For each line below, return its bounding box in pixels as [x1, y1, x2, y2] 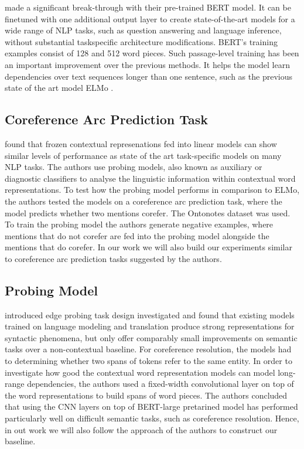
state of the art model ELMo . [5, 81, 114, 94]
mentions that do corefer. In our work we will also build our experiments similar [5, 241, 292, 253]
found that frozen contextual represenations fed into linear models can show [5, 137, 277, 149]
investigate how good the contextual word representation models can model [5, 366, 275, 378]
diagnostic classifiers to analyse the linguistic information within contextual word [5, 172, 296, 184]
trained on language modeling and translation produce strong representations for [5, 320, 295, 332]
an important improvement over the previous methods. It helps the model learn [5, 58, 290, 70]
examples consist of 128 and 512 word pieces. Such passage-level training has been [5, 47, 299, 59]
